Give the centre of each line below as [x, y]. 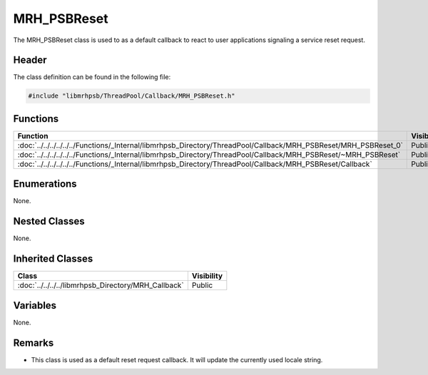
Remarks [34, 343]
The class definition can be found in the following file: [92, 77]
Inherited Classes [53, 259]
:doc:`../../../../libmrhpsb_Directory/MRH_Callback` [101, 285]
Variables [35, 305]
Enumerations [45, 184]
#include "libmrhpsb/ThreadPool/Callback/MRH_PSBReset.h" [132, 96]
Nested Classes [49, 221]
